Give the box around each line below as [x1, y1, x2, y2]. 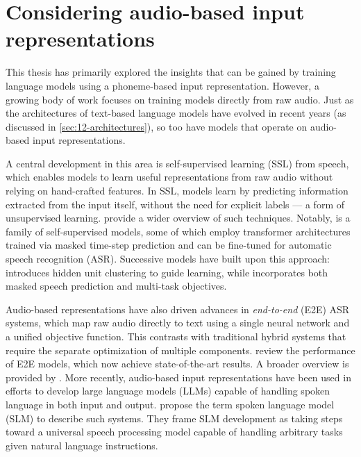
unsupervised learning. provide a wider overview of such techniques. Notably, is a [6, 210, 351, 225]
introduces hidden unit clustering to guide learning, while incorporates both [6, 265, 328, 279]
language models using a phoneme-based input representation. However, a [6, 78, 319, 92]
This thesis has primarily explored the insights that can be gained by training [6, 65, 336, 79]
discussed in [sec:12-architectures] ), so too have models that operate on [6, 119, 308, 133]
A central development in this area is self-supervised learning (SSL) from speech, [6, 156, 349, 170]
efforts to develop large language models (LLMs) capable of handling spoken [6, 383, 330, 398]
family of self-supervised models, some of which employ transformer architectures [6, 224, 351, 238]
